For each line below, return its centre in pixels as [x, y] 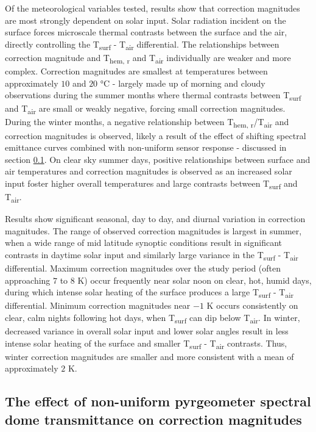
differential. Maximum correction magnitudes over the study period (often [143, 268]
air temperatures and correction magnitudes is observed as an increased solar [149, 171]
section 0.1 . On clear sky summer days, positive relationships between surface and [158, 159]
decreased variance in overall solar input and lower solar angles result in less [147, 331]
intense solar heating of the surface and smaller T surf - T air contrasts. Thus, [146, 344]
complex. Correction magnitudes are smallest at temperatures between [136, 71]
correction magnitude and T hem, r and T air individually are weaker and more [148, 58]
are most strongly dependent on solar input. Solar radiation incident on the [146, 20]
